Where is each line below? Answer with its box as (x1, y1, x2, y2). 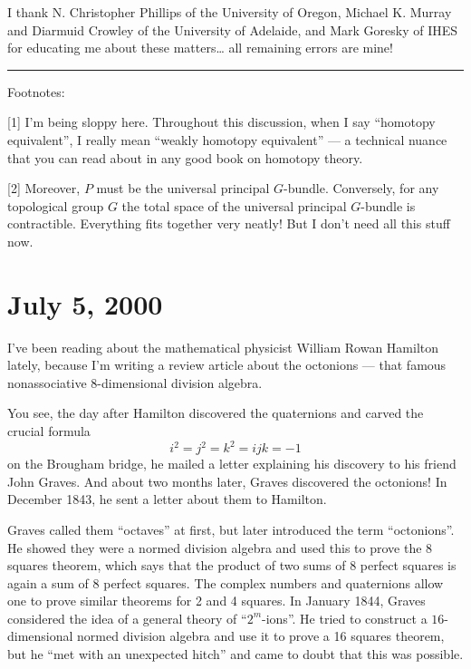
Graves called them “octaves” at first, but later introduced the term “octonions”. (7, 519, 455, 538)
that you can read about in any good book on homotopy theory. (7, 148, 363, 167)
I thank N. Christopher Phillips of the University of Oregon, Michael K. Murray (7, 3, 452, 21)
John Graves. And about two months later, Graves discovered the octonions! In (7, 471, 447, 490)
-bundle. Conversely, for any (284, 179, 439, 198)
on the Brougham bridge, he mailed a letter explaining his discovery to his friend (7, 454, 457, 473)
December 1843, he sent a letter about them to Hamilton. (7, 490, 327, 509)
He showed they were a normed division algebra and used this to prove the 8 (7, 538, 433, 557)
